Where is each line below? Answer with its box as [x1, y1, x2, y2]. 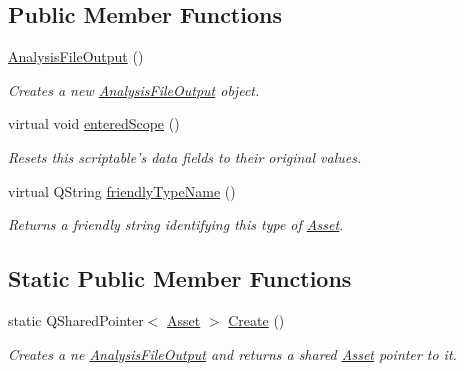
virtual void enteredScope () [8, 113, 180, 134]
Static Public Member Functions [8, 263, 352, 294]
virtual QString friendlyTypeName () [8, 180, 236, 201]
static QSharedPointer [8, 309, 144, 330]
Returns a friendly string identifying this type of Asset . [8, 214, 344, 235]
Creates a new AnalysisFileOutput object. [8, 79, 260, 100]
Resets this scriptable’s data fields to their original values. [8, 146, 362, 167]
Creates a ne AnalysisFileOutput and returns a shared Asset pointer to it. [8, 343, 457, 364]
